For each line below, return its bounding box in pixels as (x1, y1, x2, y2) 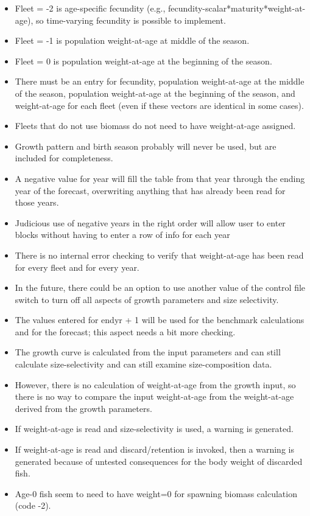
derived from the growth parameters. (15, 402, 152, 414)
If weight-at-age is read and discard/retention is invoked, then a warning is (15, 443, 294, 456)
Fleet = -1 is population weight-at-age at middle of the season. (15, 34, 250, 47)
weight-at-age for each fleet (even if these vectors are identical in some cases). (15, 99, 304, 111)
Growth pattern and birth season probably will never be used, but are (15, 139, 277, 152)
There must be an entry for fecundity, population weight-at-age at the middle (15, 75, 305, 88)
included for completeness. (15, 152, 113, 164)
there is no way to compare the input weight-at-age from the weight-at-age (15, 390, 294, 403)
